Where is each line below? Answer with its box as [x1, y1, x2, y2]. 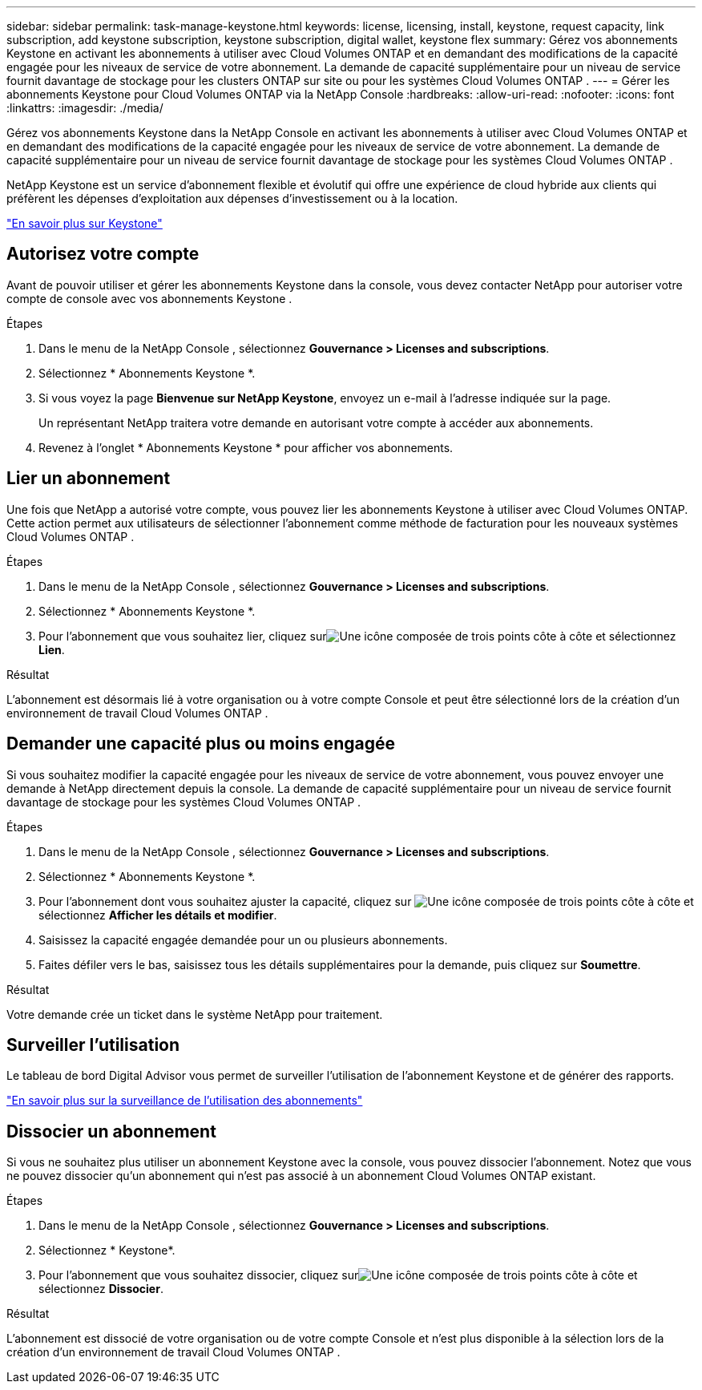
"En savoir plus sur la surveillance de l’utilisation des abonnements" [6, 1093, 363, 1108]
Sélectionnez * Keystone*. [38, 1243, 175, 1258]
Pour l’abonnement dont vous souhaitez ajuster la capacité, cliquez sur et [38, 894, 694, 908]
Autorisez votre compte [6, 244, 200, 265]
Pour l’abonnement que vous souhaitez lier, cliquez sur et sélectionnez [38, 628, 676, 643]
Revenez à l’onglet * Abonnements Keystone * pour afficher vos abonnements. [38, 440, 454, 455]
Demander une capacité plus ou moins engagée [6, 733, 395, 754]
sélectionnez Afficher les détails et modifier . [38, 907, 277, 922]
